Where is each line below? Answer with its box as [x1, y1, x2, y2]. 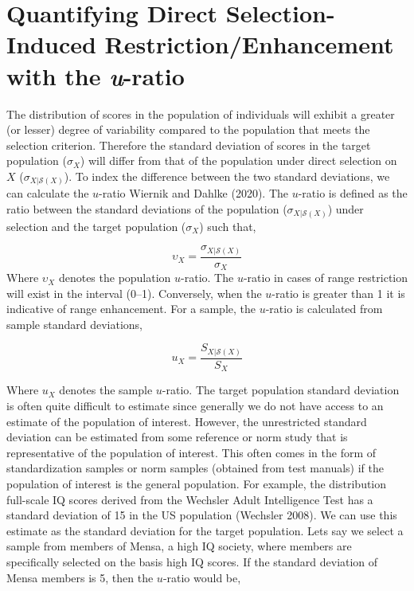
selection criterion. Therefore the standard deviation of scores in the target [6, 136, 371, 153]
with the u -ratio [6, 59, 185, 92]
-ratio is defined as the [298, 185, 408, 202]
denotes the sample [59, 382, 153, 398]
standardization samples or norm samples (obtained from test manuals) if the [6, 460, 384, 476]
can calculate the [6, 185, 89, 202]
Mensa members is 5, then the [6, 569, 154, 585]
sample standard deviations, [6, 315, 143, 332]
